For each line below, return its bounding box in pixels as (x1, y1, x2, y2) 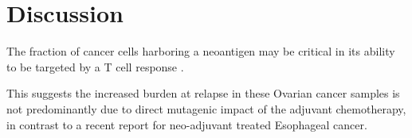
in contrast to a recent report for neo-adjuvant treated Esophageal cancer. (6, 116, 367, 132)
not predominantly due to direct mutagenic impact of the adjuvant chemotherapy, (6, 100, 406, 117)
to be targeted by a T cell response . (6, 58, 184, 75)
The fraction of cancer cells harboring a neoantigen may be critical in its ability (6, 43, 395, 59)
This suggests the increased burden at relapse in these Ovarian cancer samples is (6, 85, 400, 102)
